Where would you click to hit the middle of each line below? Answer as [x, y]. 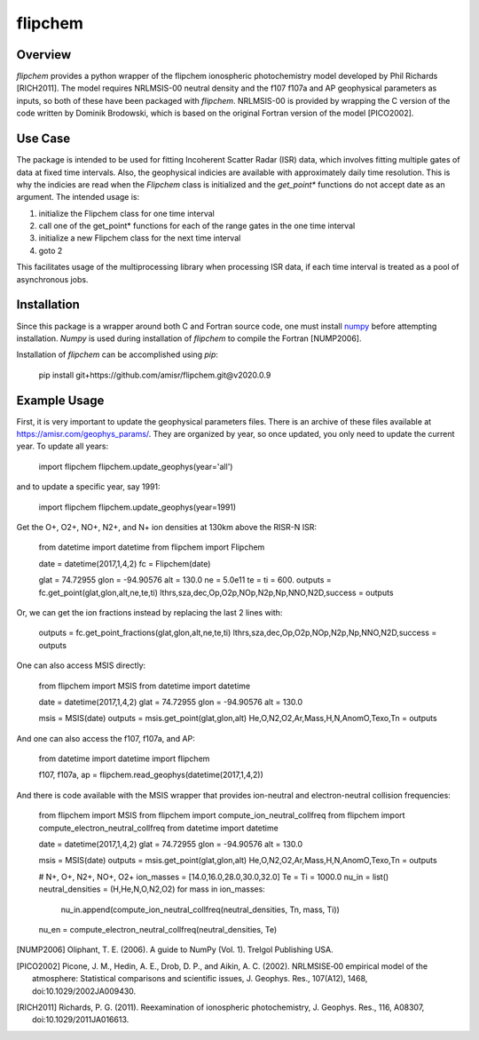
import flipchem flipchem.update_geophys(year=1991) [137, 507]
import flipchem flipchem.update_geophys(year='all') [136, 466]
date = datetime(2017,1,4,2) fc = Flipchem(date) [125, 563]
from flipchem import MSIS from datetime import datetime [145, 686]
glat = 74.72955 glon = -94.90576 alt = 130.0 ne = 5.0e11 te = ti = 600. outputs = [185, 580]
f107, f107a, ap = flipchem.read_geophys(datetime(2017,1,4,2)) [151, 775]
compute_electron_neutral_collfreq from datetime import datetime [158, 828]
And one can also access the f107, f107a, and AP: [106, 738]
